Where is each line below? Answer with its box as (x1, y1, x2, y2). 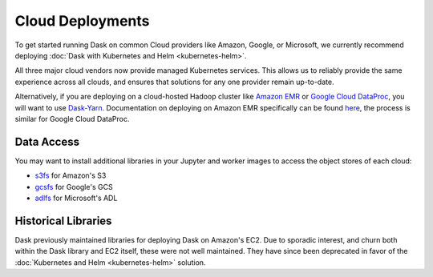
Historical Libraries (14, 214, 112, 227)
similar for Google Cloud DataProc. (14, 114, 130, 123)
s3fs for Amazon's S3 (34, 171, 107, 180)
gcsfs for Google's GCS (34, 182, 113, 191)
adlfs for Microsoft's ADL (34, 193, 118, 203)
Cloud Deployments (14, 12, 150, 30)
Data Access (14, 134, 80, 148)
